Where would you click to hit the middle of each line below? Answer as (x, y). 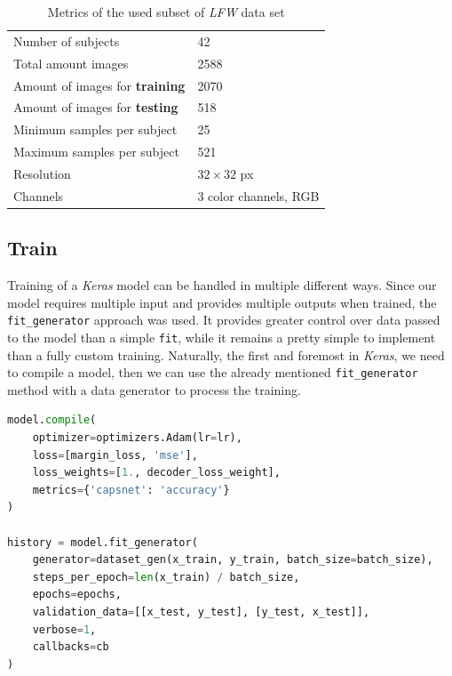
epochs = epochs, (77, 595)
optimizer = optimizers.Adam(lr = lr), (137, 437)
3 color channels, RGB (258, 195)
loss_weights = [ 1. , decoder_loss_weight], (156, 473)
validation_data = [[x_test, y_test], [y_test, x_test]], (201, 612)
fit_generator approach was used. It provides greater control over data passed (224, 320)
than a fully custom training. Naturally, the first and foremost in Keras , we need (226, 354)
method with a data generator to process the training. (154, 389)
